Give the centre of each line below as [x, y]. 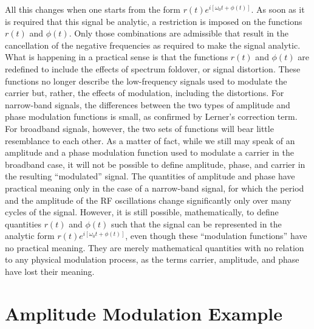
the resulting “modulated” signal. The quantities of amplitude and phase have [150, 176]
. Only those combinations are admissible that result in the [179, 33]
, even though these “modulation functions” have [216, 236]
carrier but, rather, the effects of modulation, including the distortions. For [145, 93]
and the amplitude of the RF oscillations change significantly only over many [148, 200]
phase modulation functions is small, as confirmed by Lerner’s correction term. [151, 116]
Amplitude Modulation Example [144, 313]
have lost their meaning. [50, 272]
